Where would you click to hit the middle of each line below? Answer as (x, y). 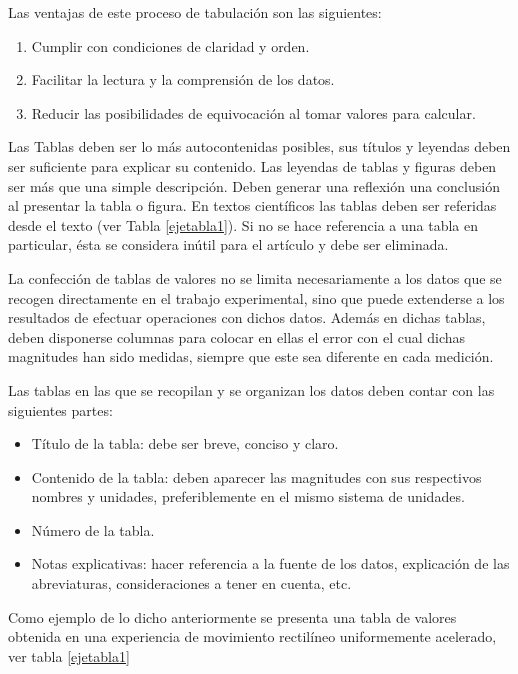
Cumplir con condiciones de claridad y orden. (170, 45)
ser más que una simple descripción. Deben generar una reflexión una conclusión (254, 185)
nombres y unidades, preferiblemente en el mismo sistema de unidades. (248, 496)
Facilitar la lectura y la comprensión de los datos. (183, 79)
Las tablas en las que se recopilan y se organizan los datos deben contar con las (251, 389)
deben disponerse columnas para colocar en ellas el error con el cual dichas (237, 336)
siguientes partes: (60, 409)
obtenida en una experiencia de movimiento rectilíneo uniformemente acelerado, (252, 636)
